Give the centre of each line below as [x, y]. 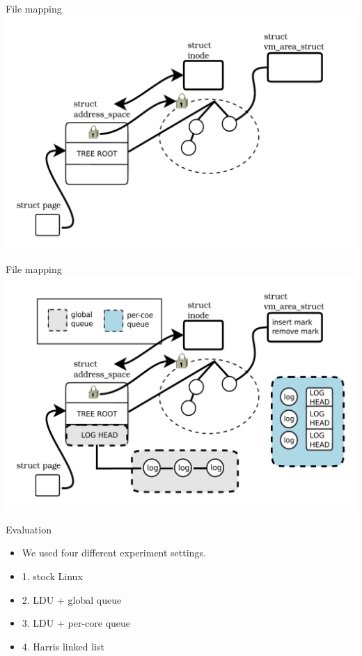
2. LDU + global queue [72, 599]
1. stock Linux [52, 576]
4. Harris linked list [63, 646]
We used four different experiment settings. [114, 553]
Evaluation [29, 529]
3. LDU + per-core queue [76, 623]
